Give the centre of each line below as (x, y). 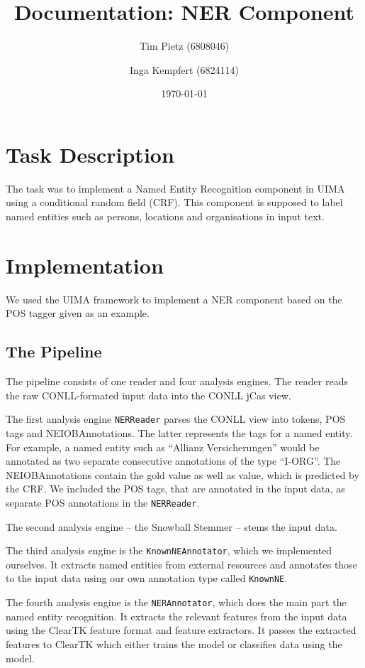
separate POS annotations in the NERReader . (103, 502)
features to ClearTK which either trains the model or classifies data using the (174, 643)
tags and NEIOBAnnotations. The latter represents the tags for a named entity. (179, 432)
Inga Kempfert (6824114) (184, 69)
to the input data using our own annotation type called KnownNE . (147, 578)
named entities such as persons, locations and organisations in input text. (165, 216)
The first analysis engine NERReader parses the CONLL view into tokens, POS (176, 419)
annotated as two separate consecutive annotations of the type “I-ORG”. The (173, 461)
